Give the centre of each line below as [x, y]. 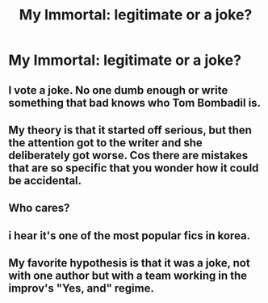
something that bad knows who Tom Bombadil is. [134, 103]
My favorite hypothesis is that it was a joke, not [129, 263]
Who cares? [39, 208]
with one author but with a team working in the [128, 276]
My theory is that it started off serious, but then [130, 130]
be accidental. [45, 181]
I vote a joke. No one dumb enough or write [118, 90]
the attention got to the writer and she [106, 143]
